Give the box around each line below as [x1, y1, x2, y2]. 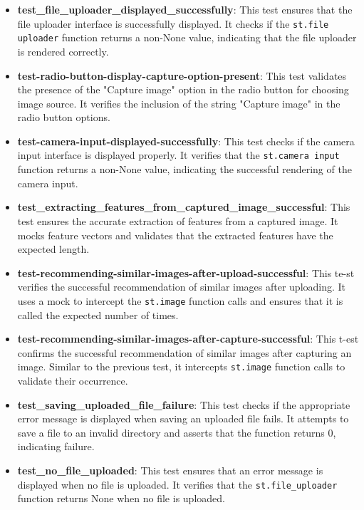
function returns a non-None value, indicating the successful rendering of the [17, 162, 352, 177]
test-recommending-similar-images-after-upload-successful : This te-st [17, 265, 355, 280]
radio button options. [17, 110, 110, 125]
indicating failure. [17, 439, 95, 454]
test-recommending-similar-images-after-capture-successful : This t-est [17, 331, 359, 346]
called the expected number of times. [17, 307, 179, 322]
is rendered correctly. [17, 43, 109, 58]
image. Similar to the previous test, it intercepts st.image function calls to [17, 359, 345, 374]
